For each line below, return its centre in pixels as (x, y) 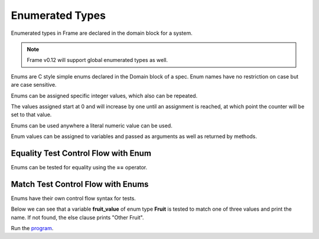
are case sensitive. (34, 85)
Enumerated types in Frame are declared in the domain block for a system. (102, 33)
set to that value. (31, 114)
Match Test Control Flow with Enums (80, 184)
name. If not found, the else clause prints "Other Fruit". (77, 217)
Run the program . (32, 228)
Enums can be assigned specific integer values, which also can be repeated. (104, 96)
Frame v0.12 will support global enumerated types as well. (97, 60)
